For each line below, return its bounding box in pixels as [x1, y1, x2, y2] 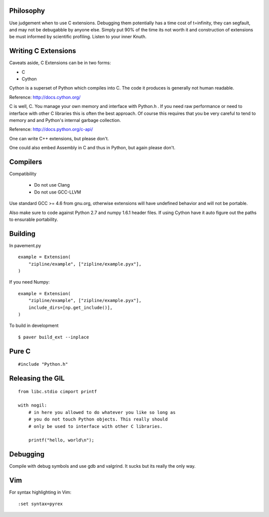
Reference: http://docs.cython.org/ [9, 94, 81, 100]
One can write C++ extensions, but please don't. [9, 135, 109, 141]
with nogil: [18, 403, 47, 408]
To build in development [9, 322, 59, 328]
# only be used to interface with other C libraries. [28, 423, 163, 429]
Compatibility [9, 171, 37, 177]
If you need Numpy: [9, 279, 50, 285]
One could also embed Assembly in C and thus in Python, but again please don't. [9, 145, 175, 151]
